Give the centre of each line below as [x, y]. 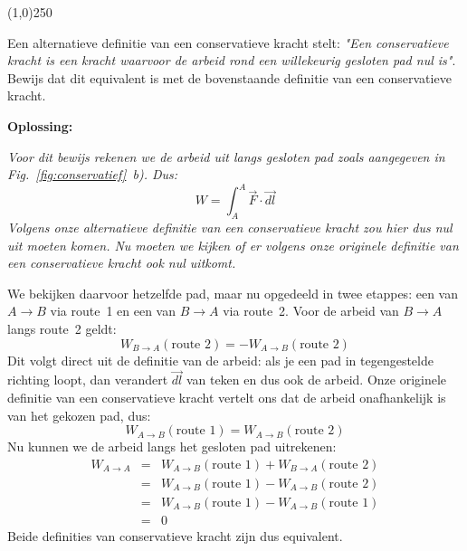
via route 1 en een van [113, 311]
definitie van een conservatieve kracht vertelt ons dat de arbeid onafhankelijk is [227, 398]
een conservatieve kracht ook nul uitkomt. [122, 263]
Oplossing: [40, 125]
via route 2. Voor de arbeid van [311, 311]
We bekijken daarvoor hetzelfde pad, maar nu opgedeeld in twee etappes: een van [233, 293]
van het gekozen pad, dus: [79, 415]
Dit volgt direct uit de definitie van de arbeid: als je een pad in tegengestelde [220, 360]
